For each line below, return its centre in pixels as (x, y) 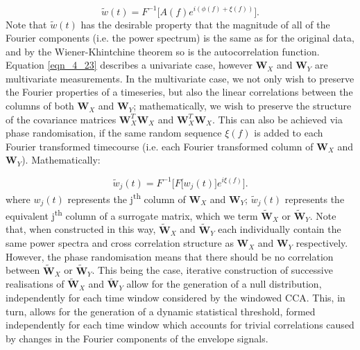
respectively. (322, 243)
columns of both (40, 106)
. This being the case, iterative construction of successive (212, 270)
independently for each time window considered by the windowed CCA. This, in (175, 297)
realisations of (35, 284)
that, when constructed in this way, (81, 229)
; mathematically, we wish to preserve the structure (242, 106)
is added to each (289, 133)
